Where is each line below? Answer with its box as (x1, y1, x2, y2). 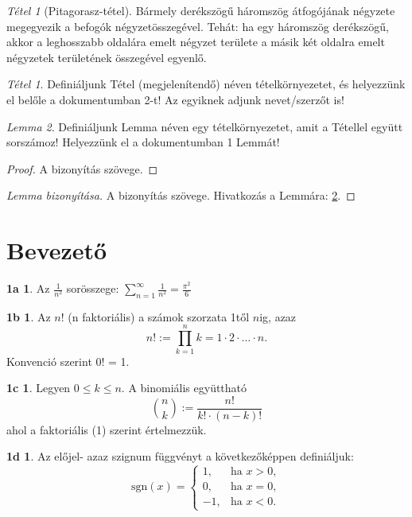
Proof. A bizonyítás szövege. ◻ (6, 160, 158, 177)
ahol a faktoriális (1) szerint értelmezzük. (6, 421, 207, 437)
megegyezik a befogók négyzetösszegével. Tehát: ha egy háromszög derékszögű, (6, 17, 389, 34)
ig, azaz (259, 308, 297, 325)
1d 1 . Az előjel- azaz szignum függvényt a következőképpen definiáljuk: (6, 448, 354, 465)
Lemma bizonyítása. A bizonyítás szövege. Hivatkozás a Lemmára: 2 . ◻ (6, 187, 356, 204)
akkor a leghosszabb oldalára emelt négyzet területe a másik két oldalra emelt (6, 33, 385, 50)
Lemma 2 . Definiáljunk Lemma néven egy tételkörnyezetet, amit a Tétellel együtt (6, 118, 403, 134)
